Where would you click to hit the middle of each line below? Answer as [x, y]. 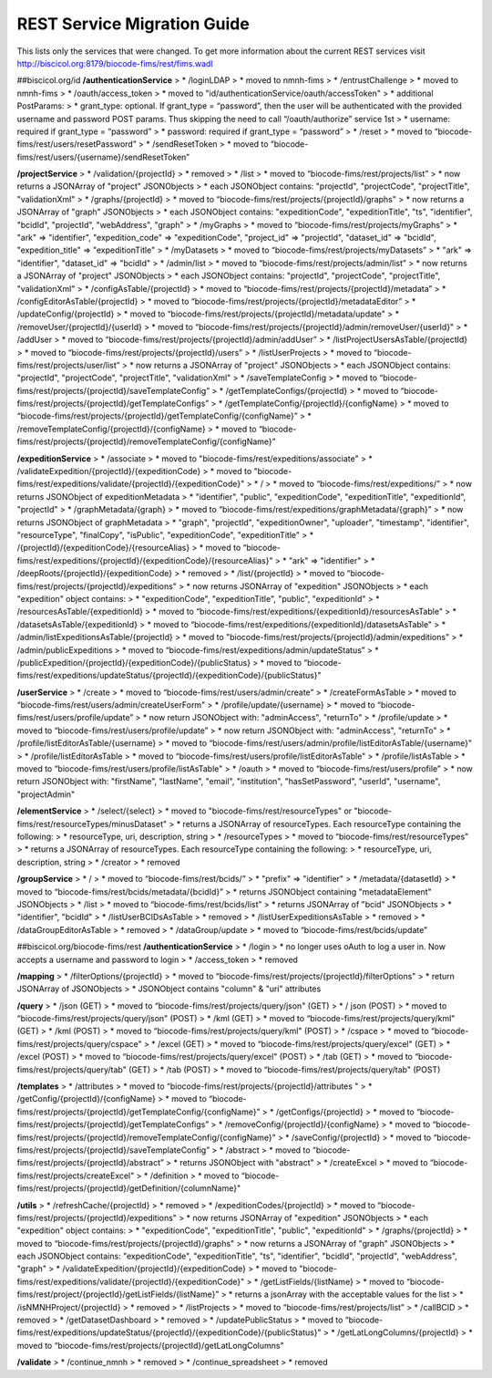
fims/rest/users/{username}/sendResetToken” [103, 157]
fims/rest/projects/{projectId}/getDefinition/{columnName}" [129, 1188]
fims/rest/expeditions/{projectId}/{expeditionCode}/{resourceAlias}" [145, 560]
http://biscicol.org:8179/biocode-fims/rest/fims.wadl [115, 63]
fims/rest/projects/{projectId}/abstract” [90, 1163]
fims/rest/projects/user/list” [68, 365]
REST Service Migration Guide [133, 24]
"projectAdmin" [46, 794]
